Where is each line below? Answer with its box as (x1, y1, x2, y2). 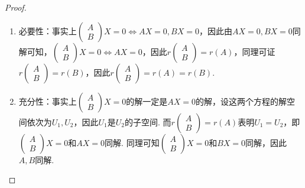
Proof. (5, 1, 27, 13)
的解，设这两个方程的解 (196, 95, 287, 107)
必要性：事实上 (18, 24, 77, 37)
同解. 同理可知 (105, 136, 160, 148)
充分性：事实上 (18, 95, 77, 107)
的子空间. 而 (125, 115, 171, 128)
